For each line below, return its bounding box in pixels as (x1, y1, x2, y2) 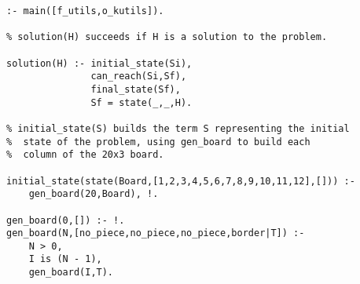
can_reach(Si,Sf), (90, 71, 187, 82)
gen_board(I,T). (28, 267, 114, 279)
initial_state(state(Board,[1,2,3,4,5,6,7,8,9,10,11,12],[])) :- (6, 175, 355, 187)
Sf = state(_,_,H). (90, 96, 193, 108)
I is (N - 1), (28, 253, 102, 265)
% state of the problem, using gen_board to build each (6, 136, 310, 147)
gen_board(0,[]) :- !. (6, 214, 125, 226)
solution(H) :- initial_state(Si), (6, 57, 193, 69)
